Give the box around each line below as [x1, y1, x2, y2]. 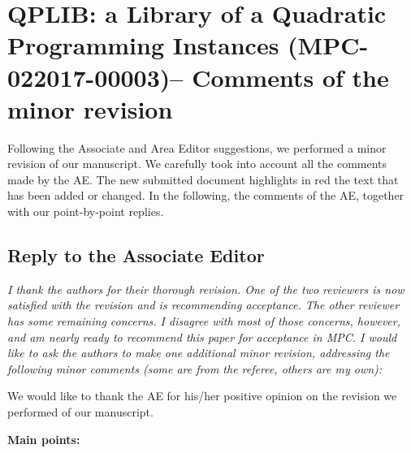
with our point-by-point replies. [7, 203, 164, 220]
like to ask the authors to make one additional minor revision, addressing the [7, 344, 390, 361]
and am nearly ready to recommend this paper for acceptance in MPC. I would [7, 328, 397, 345]
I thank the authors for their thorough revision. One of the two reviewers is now [7, 280, 405, 297]
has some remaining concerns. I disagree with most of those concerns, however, [7, 313, 400, 330]
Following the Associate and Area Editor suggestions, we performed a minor [7, 139, 387, 156]
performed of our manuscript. [7, 403, 154, 421]
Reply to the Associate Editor [7, 243, 265, 268]
